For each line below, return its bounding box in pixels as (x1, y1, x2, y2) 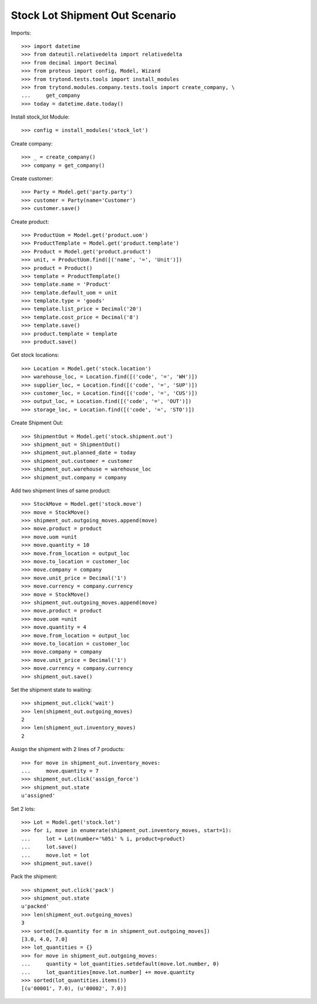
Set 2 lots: (11, 805, 35, 812)
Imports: (11, 29, 32, 36)
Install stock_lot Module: (11, 113, 70, 120)
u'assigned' (21, 792, 56, 799)
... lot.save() (21, 844, 77, 850)
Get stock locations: (11, 351, 59, 359)
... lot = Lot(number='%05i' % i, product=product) (21, 835, 186, 842)
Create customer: (11, 175, 53, 182)
